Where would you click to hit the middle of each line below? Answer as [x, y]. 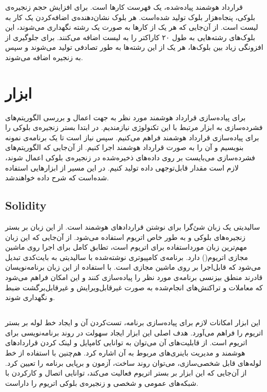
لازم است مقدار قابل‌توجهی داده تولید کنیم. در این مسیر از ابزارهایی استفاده [122, 167]
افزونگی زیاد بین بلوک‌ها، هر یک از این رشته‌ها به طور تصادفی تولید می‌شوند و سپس [134, 47]
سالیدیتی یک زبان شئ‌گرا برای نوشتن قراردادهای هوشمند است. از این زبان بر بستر [133, 227]
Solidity [26, 205]
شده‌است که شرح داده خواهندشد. [57, 178]
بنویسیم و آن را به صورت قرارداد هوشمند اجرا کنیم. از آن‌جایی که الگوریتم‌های [125, 147]
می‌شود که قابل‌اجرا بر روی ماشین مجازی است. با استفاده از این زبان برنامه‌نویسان [133, 267]
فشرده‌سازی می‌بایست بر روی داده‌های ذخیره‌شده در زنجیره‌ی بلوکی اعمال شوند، [130, 157]
